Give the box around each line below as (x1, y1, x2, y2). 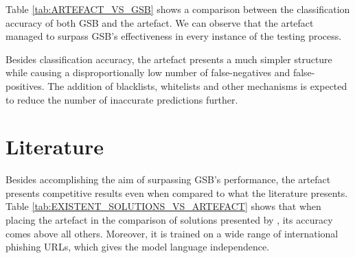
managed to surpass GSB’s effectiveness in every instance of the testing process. (5, 29, 342, 43)
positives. (5, 78, 45, 93)
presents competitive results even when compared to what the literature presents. (5, 185, 348, 200)
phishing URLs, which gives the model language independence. (5, 239, 270, 254)
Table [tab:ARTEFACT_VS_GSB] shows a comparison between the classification (5, 2, 350, 16)
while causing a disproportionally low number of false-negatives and (5, 65, 290, 80)
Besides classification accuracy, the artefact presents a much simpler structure (5, 51, 332, 66)
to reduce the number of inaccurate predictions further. (5, 92, 238, 106)
